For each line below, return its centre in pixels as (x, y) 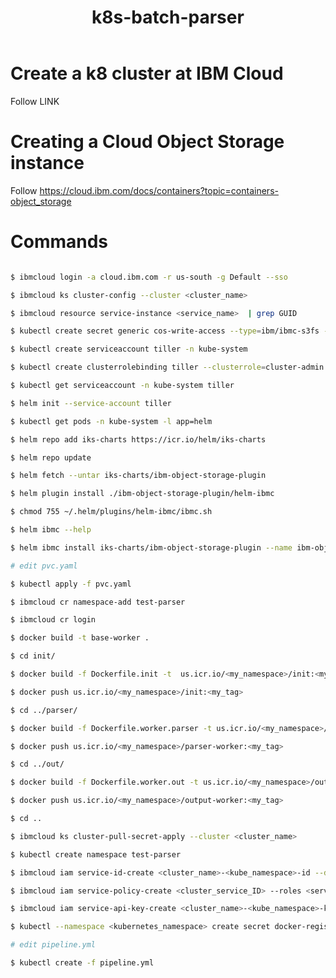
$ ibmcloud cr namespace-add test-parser (98, 602)
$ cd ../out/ (37, 764)
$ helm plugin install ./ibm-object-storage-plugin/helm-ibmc (142, 494)
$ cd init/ (33, 656)
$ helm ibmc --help (51, 530)
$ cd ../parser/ (44, 710)
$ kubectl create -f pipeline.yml (82, 963)
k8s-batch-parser (168, 17)
